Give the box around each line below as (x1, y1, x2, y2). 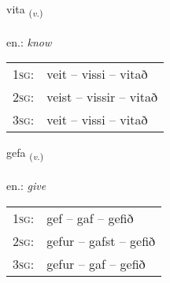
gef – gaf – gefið (46, 208, 134, 227)
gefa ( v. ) (6, 144, 44, 163)
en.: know (6, 33, 52, 50)
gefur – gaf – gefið (46, 254, 146, 273)
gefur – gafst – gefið (46, 231, 156, 250)
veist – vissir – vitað (46, 88, 157, 106)
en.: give (6, 177, 46, 194)
